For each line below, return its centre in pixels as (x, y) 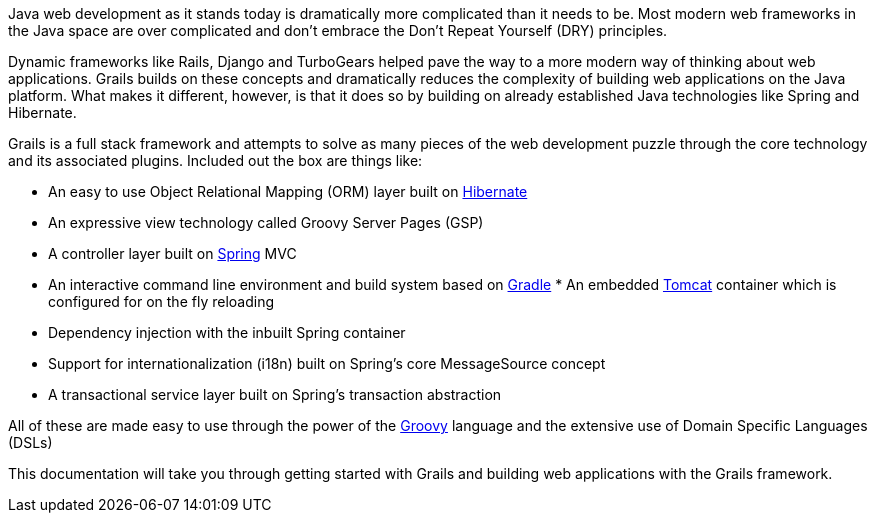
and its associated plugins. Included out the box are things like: (215, 160)
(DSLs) (30, 442)
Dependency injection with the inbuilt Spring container (227, 332)
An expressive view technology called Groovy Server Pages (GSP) (266, 222)
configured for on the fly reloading (161, 301)
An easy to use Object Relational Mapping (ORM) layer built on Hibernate (288, 191)
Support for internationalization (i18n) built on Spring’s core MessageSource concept (327, 363)
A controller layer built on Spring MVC (172, 253)
